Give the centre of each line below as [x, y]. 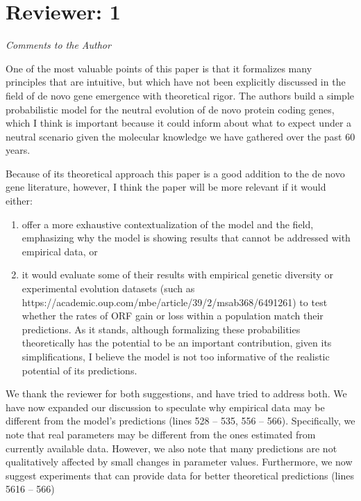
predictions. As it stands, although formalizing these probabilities [161, 329]
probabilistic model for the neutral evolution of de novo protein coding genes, [170, 109]
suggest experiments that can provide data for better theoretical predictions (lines [180, 475]
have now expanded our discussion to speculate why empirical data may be [165, 407]
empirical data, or [60, 251]
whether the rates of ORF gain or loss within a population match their [173, 316]
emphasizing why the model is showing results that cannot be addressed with [186, 238]
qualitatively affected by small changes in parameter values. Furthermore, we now [179, 462]
